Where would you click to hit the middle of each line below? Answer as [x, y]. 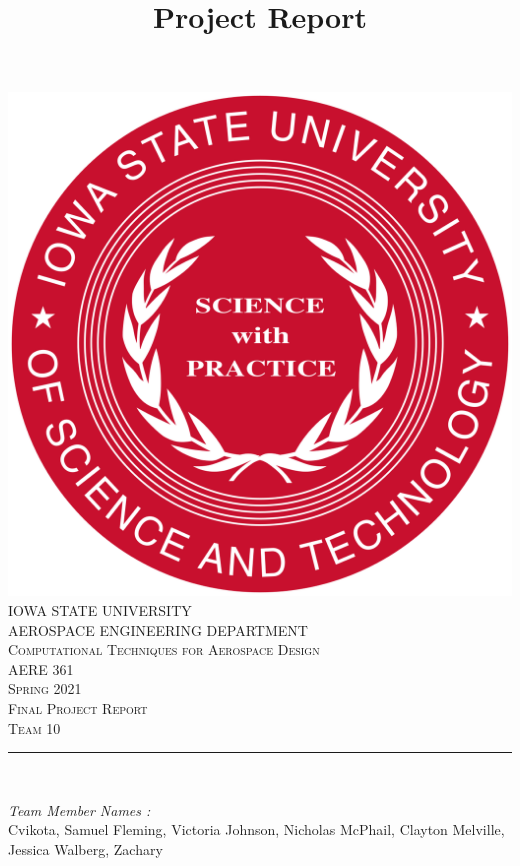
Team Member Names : [79, 809]
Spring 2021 [45, 688]
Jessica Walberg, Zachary [85, 848]
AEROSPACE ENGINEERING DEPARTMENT [158, 629]
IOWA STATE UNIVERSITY [100, 609]
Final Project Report [78, 707]
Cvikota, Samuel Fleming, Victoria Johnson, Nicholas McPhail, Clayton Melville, [256, 829]
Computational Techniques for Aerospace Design [164, 649]
